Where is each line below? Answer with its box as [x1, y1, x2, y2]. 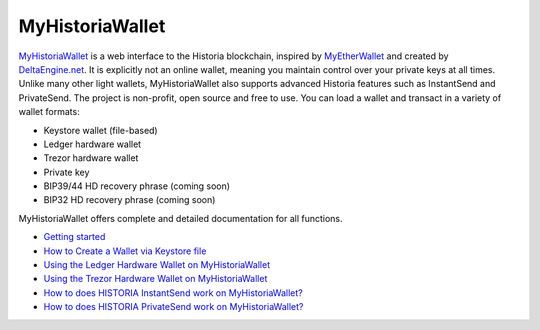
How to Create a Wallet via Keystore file [43, 245, 207, 257]
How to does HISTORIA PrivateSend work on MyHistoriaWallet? [43, 301, 304, 313]
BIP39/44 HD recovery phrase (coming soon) [43, 180, 230, 192]
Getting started [43, 231, 106, 243]
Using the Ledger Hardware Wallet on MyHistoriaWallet [43, 259, 270, 271]
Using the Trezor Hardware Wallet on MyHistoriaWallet [43, 273, 268, 285]
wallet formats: [18, 106, 80, 118]
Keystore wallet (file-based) [43, 124, 159, 136]
